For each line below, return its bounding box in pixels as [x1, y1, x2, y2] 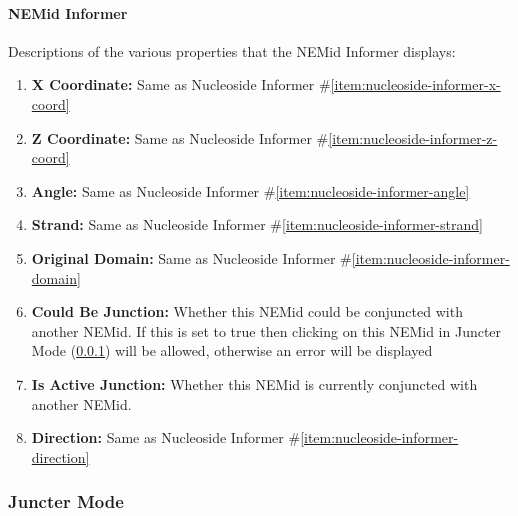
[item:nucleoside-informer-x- [330, 74, 501, 95]
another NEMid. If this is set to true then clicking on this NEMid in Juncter [31, 320, 502, 341]
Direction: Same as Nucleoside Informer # [31, 427, 301, 448]
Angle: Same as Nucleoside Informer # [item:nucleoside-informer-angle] [31, 180, 470, 201]
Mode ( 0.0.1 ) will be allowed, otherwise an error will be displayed [31, 340, 433, 361]
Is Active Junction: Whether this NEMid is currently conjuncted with [31, 373, 478, 394]
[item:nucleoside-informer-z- [328, 127, 498, 148]
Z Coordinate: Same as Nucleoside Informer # [31, 127, 329, 148]
